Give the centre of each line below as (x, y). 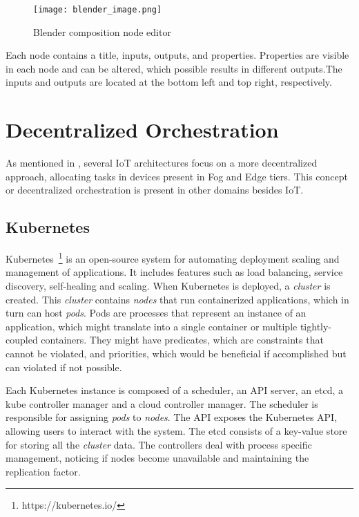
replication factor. (43, 471)
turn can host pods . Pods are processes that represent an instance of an (156, 313)
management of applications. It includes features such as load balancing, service (174, 272)
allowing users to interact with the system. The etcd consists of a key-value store (176, 430)
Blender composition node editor (102, 31)
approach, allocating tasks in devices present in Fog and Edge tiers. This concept (177, 176)
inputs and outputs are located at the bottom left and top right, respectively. (169, 82)
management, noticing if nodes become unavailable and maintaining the (157, 458)
